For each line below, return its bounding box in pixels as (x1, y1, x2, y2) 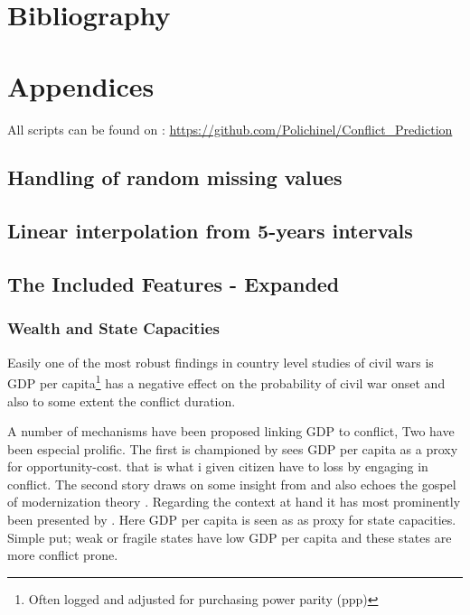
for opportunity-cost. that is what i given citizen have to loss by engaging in (7, 457, 428, 476)
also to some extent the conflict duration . (7, 391, 236, 410)
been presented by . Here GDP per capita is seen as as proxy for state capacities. (7, 510, 456, 529)
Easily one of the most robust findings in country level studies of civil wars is (7, 352, 434, 371)
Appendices (7, 67, 155, 104)
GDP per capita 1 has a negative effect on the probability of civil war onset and (7, 371, 446, 392)
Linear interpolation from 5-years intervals (7, 217, 413, 245)
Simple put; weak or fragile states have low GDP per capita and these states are (7, 527, 452, 546)
